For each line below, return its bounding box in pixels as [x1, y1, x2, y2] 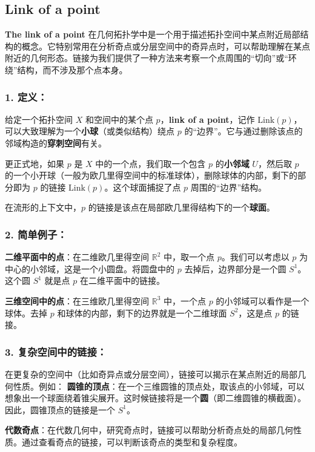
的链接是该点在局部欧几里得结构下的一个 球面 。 [88, 201, 275, 214]
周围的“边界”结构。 [190, 180, 267, 193]
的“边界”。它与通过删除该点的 [184, 125, 303, 137]
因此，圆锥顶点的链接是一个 [5, 403, 115, 416]
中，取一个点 [163, 251, 214, 263]
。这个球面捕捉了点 [104, 180, 181, 193]
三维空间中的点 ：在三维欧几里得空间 [5, 294, 149, 307]
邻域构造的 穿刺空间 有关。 [5, 136, 107, 149]
